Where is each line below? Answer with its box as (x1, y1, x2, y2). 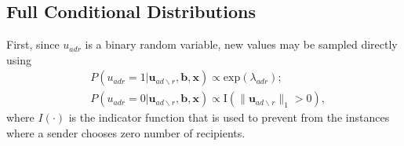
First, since (6, 36, 60, 53)
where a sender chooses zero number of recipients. (6, 125, 246, 141)
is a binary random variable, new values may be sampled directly (85, 36, 398, 53)
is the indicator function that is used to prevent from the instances (68, 109, 390, 126)
